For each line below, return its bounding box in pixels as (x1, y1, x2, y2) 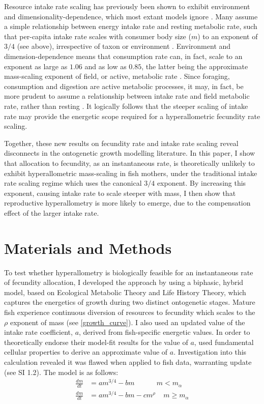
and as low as (84, 61, 127, 71)
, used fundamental (194, 336, 254, 347)
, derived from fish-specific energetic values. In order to (79, 327, 250, 337)
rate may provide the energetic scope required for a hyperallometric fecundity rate (4, 110, 260, 121)
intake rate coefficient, (4, 327, 73, 337)
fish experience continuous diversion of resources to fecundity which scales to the (4, 306, 255, 317)
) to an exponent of (197, 31, 258, 41)
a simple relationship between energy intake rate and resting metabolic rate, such (4, 21, 257, 32)
